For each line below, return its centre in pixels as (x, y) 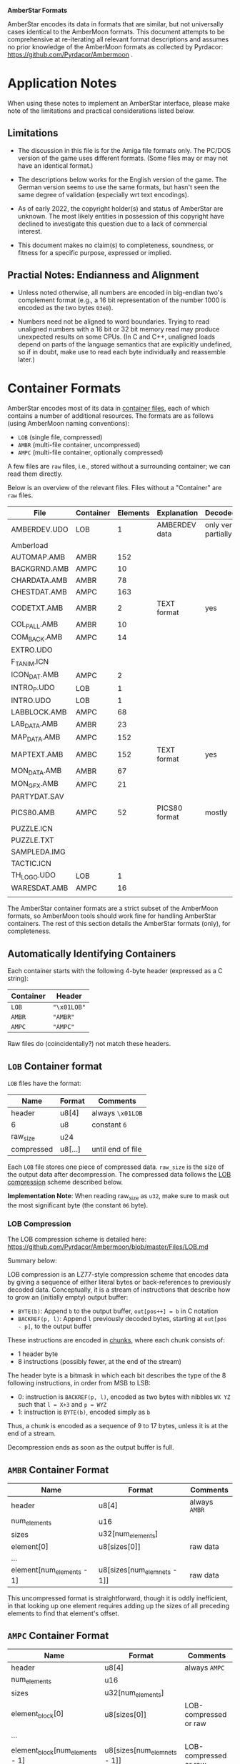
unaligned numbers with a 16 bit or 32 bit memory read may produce (119, 329)
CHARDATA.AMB (39, 580)
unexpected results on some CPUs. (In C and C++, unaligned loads (116, 337)
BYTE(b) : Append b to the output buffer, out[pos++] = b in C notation (118, 1311)
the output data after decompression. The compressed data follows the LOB (119, 1175)
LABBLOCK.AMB (39, 712)
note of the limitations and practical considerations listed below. (101, 111)
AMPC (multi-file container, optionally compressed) (90, 452)
